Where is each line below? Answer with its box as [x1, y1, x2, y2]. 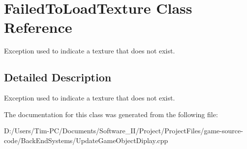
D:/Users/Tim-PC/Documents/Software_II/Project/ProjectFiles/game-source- [4, 125, 243, 136]
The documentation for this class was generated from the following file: [4, 109, 218, 119]
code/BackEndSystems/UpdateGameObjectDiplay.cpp [4, 135, 168, 145]
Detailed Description [4, 70, 112, 85]
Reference [4, 17, 72, 37]
